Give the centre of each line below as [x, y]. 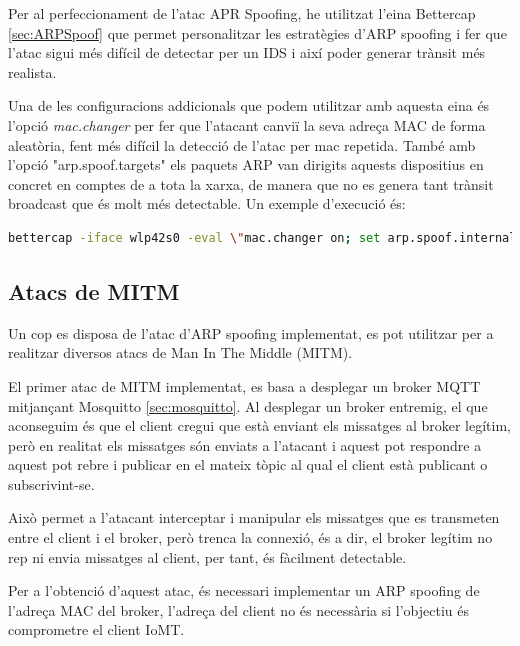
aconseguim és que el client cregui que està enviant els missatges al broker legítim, [260, 425]
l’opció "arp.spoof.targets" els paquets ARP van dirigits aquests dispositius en [246, 164]
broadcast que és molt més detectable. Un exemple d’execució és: [207, 203]
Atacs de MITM [94, 290]
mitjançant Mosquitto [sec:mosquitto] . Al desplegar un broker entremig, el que [248, 405]
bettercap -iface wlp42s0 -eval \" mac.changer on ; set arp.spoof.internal [262, 237]
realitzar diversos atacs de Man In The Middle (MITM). [180, 352]
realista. [32, 71]
